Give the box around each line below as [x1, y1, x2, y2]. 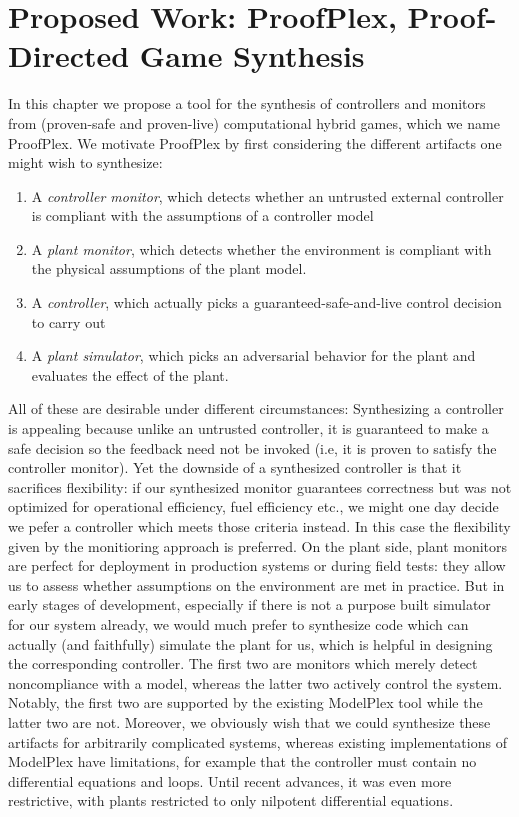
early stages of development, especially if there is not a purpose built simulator [8, 594, 491, 615]
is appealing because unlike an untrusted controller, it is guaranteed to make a [8, 418, 489, 439]
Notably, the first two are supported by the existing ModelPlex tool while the [8, 692, 483, 713]
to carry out [31, 311, 106, 332]
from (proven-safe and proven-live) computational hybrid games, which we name [8, 112, 500, 133]
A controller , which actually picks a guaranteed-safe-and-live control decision [31, 292, 502, 313]
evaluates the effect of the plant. [31, 364, 229, 385]
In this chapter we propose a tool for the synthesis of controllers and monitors [8, 93, 486, 114]
